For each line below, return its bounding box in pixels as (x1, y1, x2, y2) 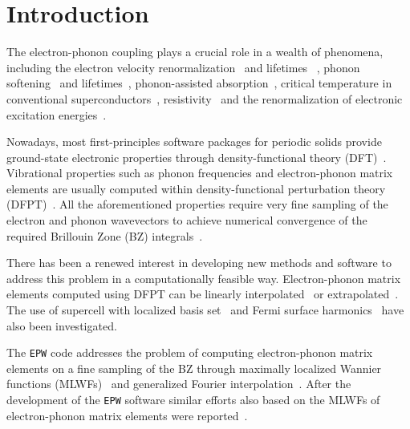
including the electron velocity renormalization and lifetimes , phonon (6, 59, 360, 75)
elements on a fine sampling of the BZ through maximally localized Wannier (6, 359, 382, 376)
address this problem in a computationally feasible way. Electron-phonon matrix (6, 269, 401, 286)
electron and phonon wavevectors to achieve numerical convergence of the (6, 212, 367, 229)
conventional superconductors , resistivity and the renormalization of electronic (6, 90, 403, 107)
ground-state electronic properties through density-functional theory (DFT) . (6, 148, 387, 165)
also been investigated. (6, 317, 117, 334)
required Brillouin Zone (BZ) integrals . (6, 227, 203, 244)
